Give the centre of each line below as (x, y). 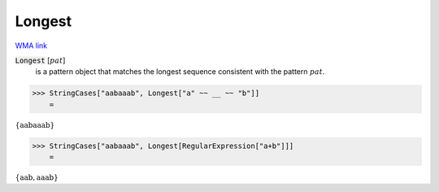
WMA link (31, 46)
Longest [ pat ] (40, 60)
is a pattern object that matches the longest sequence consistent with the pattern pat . (180, 72)
